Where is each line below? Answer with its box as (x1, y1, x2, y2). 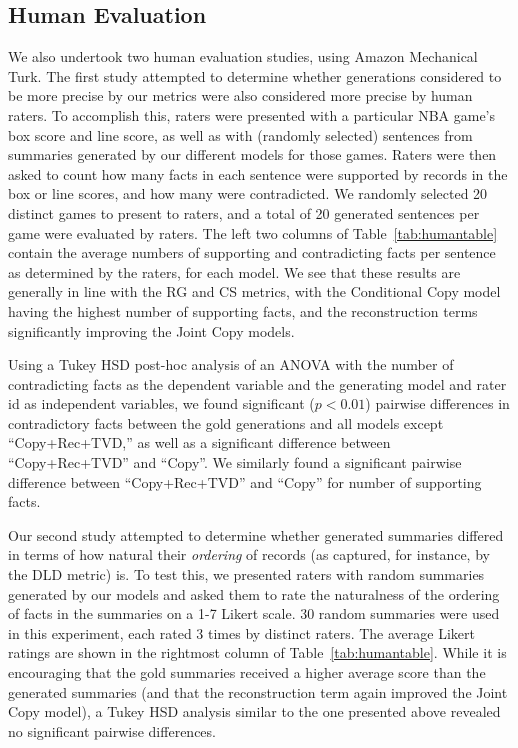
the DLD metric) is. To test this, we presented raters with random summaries (8, 564, 485, 585)
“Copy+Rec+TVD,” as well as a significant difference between (8, 432, 391, 453)
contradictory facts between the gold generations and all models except (8, 412, 444, 433)
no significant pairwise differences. (8, 720, 216, 741)
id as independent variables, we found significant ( (8, 393, 315, 414)
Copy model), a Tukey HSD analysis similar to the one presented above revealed (8, 701, 501, 722)
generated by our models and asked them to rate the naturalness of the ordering (8, 583, 500, 604)
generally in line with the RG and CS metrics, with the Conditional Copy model (8, 281, 501, 302)
